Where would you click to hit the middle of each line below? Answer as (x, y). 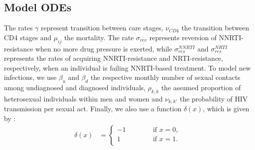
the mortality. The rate (99, 37)
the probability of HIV (214, 98)
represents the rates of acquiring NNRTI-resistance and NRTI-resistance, (114, 58)
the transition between (215, 28)
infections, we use (30, 77)
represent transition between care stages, (102, 28)
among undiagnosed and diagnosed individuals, (75, 87)
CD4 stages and (28, 37)
